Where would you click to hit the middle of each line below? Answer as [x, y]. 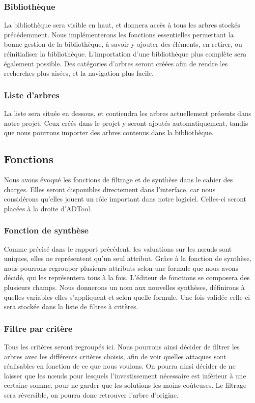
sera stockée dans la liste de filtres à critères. [71, 306]
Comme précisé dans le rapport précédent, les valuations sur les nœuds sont [118, 248]
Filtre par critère [38, 328]
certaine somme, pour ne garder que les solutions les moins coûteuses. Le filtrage [125, 385]
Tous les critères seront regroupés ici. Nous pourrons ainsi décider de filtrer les [122, 346]
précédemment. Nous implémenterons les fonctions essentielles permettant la [119, 34]
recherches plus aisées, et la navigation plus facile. [79, 73]
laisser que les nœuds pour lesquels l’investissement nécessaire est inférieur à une [125, 375]
